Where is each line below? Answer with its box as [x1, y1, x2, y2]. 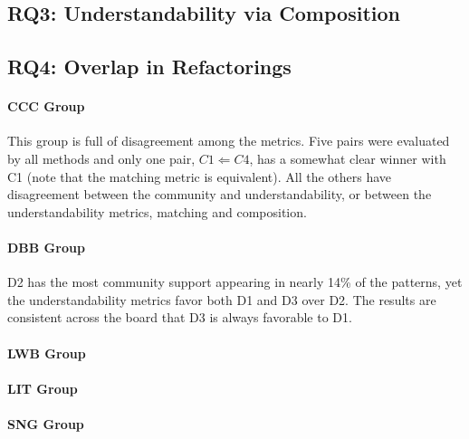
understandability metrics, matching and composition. [7, 202, 307, 221]
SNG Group [7, 414, 84, 433]
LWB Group [7, 343, 86, 362]
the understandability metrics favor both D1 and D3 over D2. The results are [7, 290, 436, 309]
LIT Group [7, 378, 78, 397]
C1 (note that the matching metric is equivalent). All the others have [7, 167, 392, 186]
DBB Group [7, 237, 85, 256]
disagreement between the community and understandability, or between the [7, 185, 432, 204]
